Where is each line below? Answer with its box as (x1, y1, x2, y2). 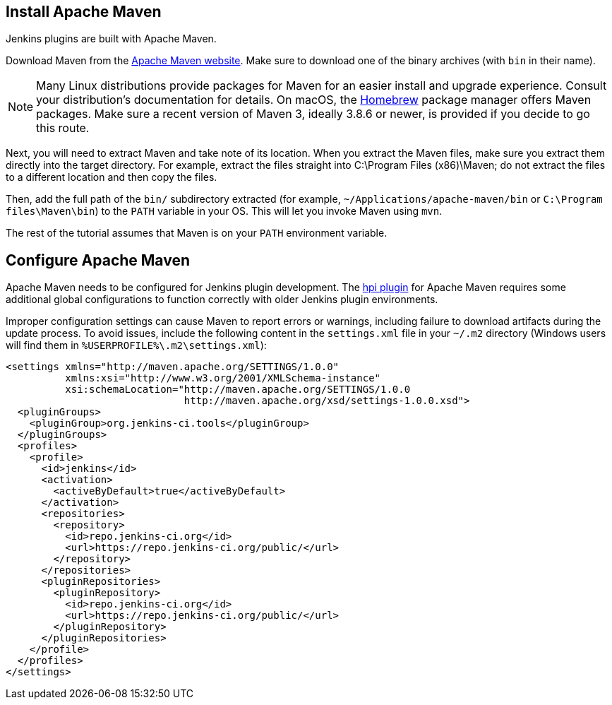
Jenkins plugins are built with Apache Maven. (6, 32, 217, 45)
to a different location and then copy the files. (6, 171, 217, 184)
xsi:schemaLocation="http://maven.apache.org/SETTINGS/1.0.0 (65, 384, 411, 396)
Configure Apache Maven (6, 251, 190, 269)
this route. (36, 121, 90, 136)
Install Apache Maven (6, 3, 162, 20)
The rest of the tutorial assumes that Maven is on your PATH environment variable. (6, 227, 388, 239)
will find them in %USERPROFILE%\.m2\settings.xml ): (6, 339, 267, 352)
